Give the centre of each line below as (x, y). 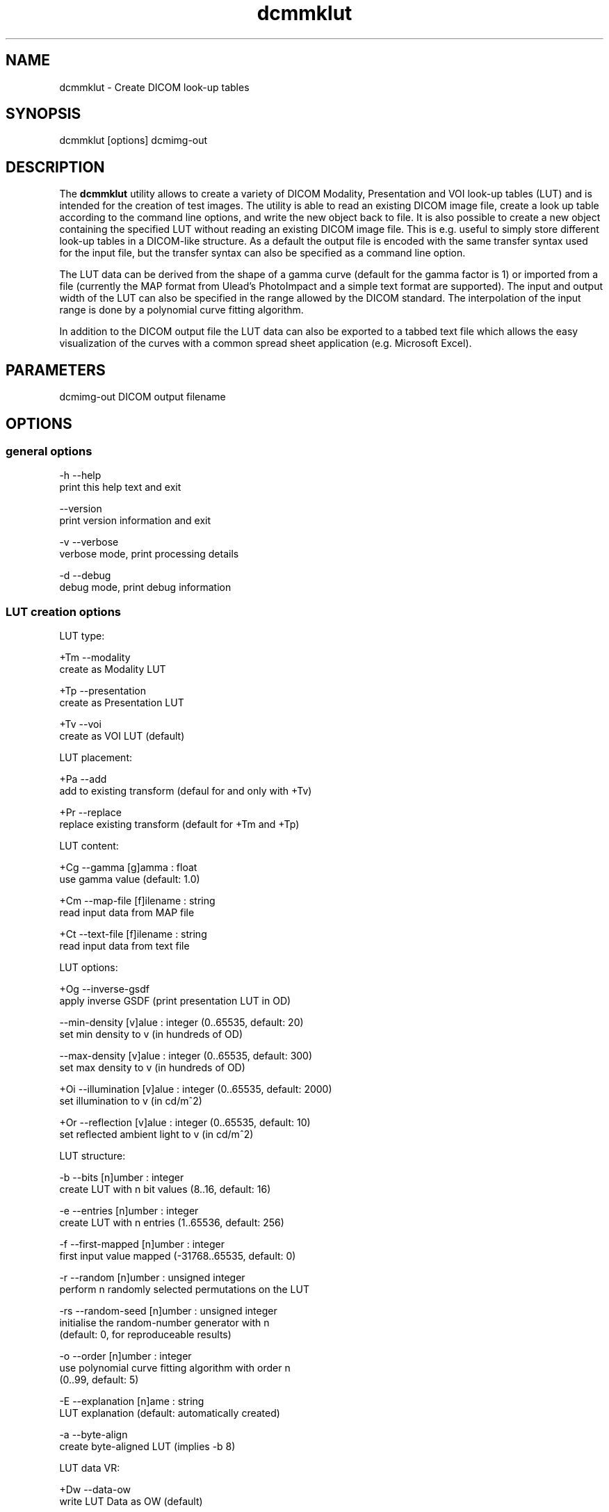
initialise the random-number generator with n (164, 1323)
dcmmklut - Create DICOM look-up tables (154, 87)
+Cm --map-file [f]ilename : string (137, 901)
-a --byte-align (94, 1435)
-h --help (80, 475)
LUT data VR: (90, 1468)
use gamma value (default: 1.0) (130, 879)
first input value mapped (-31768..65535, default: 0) (178, 1256)
